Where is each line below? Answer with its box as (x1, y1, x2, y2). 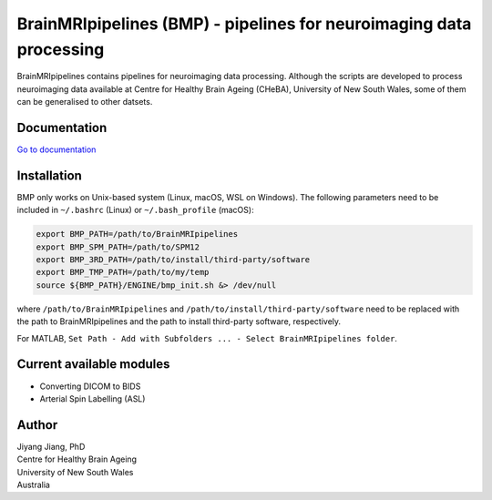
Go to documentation (16, 144, 97, 155)
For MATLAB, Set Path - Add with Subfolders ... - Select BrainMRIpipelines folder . (16, 332, 398, 343)
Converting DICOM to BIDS (39, 381, 141, 392)
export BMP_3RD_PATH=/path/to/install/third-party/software (36, 255, 311, 265)
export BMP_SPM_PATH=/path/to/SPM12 (36, 241, 200, 252)
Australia (16, 479, 50, 491)
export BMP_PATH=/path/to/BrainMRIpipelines (36, 229, 239, 240)
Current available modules (16, 356, 170, 372)
